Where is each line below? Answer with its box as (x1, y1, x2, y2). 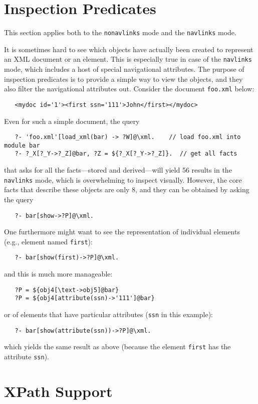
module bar (4, 142, 40, 149)
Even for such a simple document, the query (4, 115, 140, 126)
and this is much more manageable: (4, 268, 113, 279)
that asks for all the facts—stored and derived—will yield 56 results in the (4, 165, 232, 175)
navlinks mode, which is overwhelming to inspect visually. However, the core (4, 174, 242, 185)
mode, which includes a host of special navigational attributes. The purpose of (4, 64, 244, 74)
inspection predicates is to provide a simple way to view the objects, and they (4, 73, 243, 84)
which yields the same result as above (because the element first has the (4, 341, 231, 352)
